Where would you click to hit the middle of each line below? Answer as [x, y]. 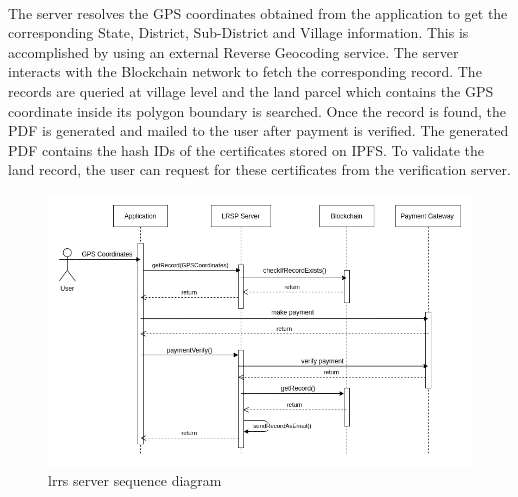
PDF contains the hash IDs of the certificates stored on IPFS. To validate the [246, 149]
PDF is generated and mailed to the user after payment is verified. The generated [258, 130]
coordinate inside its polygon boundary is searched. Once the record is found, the [257, 110]
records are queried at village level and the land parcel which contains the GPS [251, 90]
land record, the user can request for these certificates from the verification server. [259, 169]
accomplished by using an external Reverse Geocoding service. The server [233, 51]
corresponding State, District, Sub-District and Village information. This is [238, 32]
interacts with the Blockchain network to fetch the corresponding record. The [245, 71]
